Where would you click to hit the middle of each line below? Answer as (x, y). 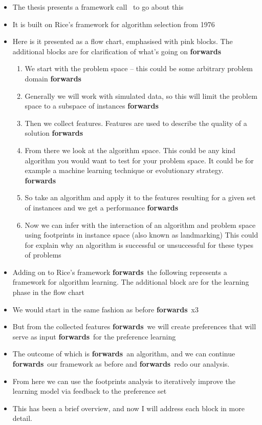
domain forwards (53, 78)
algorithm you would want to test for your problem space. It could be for (139, 160)
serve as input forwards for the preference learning (94, 336)
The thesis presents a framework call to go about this (98, 7)
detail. (22, 418)
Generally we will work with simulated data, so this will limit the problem (141, 95)
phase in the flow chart (48, 292)
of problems (43, 255)
